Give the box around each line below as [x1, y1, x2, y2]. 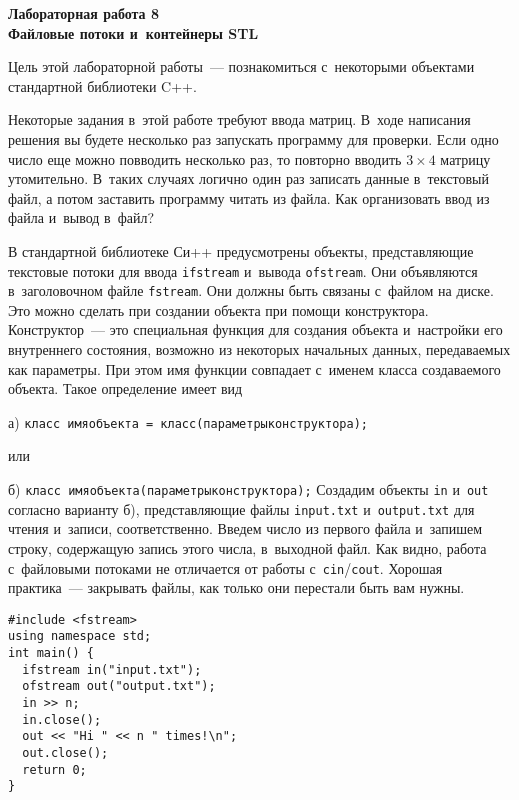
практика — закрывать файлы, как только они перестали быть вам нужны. [8, 577, 465, 598]
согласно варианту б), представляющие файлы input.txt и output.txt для [8, 498, 475, 519]
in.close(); [22, 712, 102, 727]
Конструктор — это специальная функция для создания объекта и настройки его [8, 319, 503, 340]
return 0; [22, 762, 87, 777]
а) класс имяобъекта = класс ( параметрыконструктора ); [8, 411, 368, 432]
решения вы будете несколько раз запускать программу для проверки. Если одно [8, 128, 499, 149]
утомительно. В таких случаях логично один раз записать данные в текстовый [8, 168, 489, 189]
